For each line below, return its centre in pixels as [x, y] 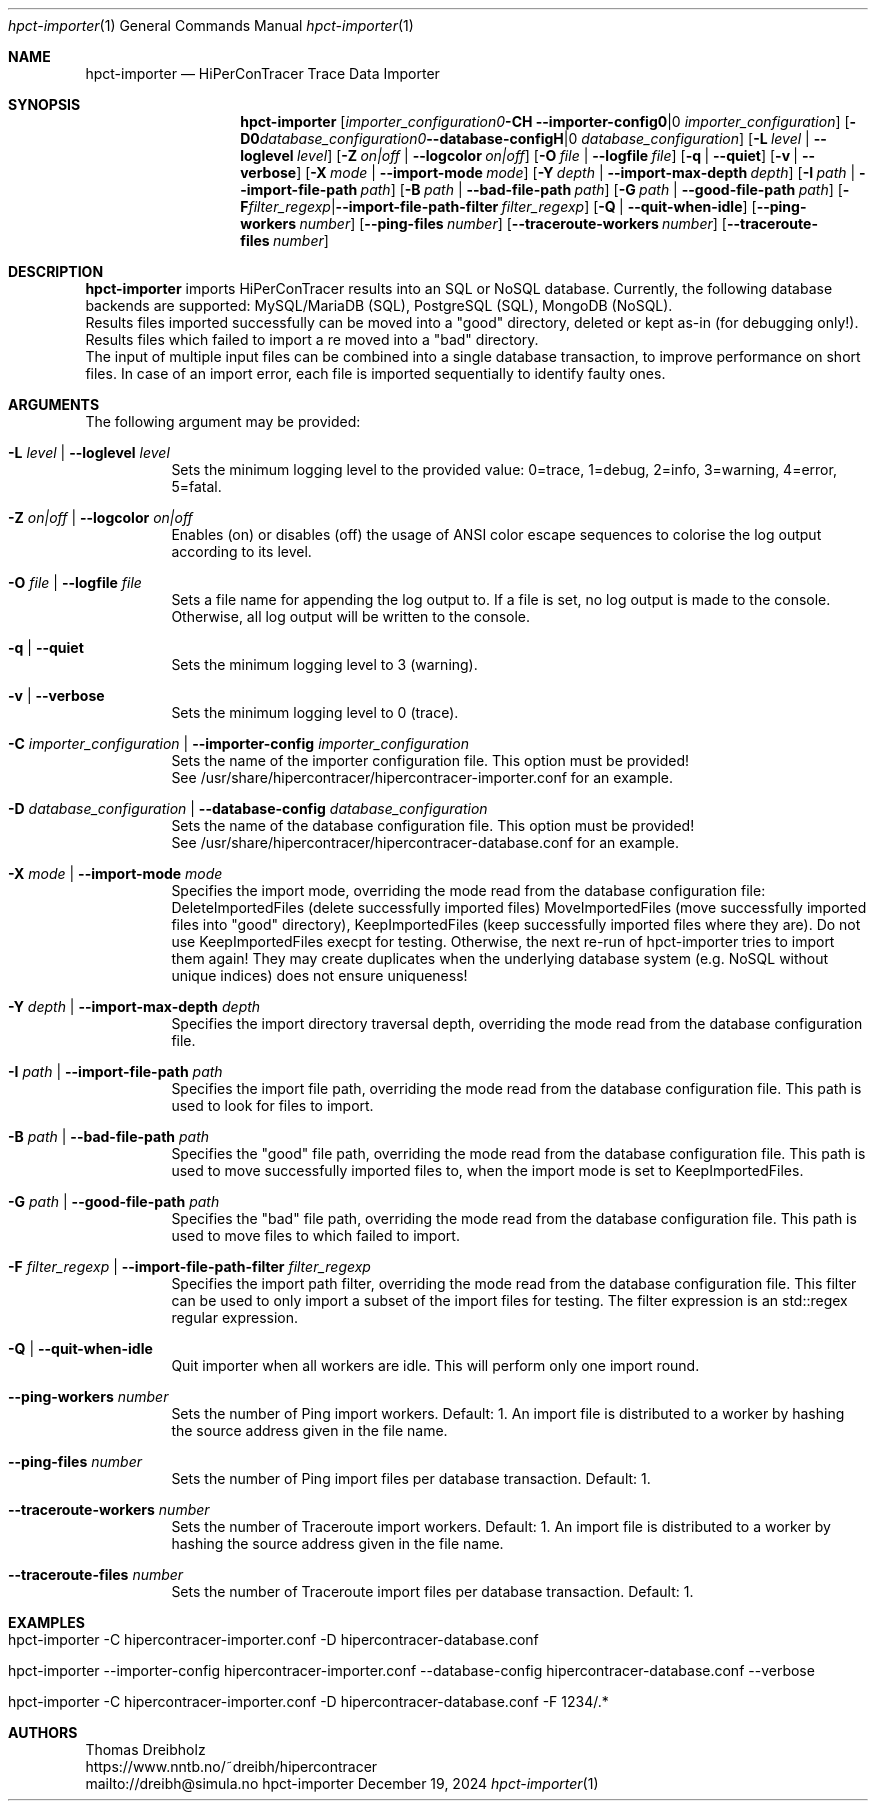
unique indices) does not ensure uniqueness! [319, 975]
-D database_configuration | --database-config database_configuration [248, 808]
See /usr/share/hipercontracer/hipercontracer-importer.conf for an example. [422, 777]
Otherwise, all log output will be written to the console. [351, 616]
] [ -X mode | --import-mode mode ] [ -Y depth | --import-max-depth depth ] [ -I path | [576, 172]
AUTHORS [43, 1732]
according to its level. [241, 551]
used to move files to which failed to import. [315, 1235]
